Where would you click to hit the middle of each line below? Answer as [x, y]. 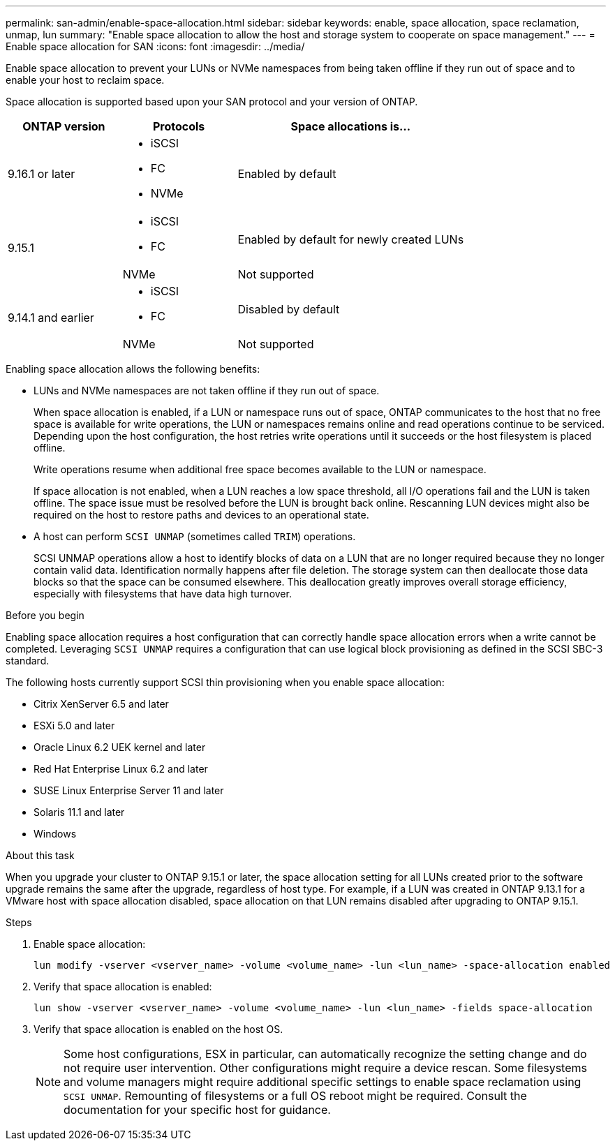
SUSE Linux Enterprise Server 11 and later [129, 790]
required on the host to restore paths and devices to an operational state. [201, 515]
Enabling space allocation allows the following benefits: [133, 369]
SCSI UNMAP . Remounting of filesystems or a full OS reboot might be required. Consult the [295, 1096]
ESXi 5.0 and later [74, 725]
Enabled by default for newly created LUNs [351, 239]
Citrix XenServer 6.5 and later [101, 704]
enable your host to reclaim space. [85, 80]
